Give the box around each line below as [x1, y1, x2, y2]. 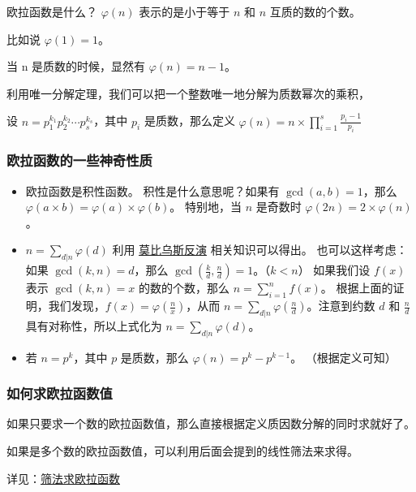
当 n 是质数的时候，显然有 [6, 58, 146, 75]
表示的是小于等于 [139, 3, 230, 19]
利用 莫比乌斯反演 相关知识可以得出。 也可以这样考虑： [112, 241, 408, 258]
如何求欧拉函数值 [6, 383, 113, 404]
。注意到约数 [307, 297, 375, 314]
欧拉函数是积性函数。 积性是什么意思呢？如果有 [25, 182, 280, 199]
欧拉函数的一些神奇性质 [6, 150, 152, 170]
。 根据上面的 [320, 279, 393, 296]
